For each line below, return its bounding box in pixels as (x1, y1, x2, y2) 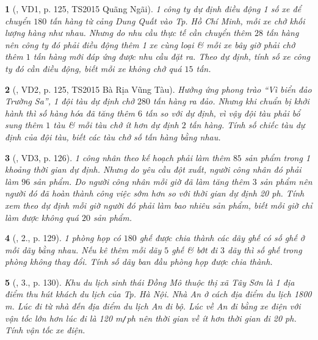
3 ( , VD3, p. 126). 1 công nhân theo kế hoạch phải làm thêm (5, 151, 230, 164)
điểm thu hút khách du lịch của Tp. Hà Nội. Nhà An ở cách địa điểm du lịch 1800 (5, 288, 312, 300)
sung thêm (5, 118, 43, 131)
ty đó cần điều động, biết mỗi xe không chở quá (5, 62, 182, 74)
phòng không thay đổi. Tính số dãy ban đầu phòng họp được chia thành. (5, 255, 273, 268)
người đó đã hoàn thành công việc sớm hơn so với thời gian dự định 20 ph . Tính (5, 187, 305, 200)
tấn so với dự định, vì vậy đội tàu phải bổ (145, 106, 300, 119)
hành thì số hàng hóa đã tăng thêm (5, 106, 135, 119)
